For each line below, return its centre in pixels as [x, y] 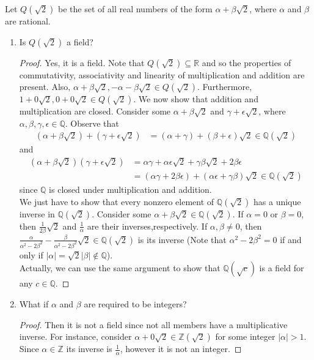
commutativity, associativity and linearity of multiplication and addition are [162, 74]
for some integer [245, 336]
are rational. [28, 21]
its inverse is [89, 349]
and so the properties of [246, 62]
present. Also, [45, 87]
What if [34, 304]
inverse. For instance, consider [75, 336]
